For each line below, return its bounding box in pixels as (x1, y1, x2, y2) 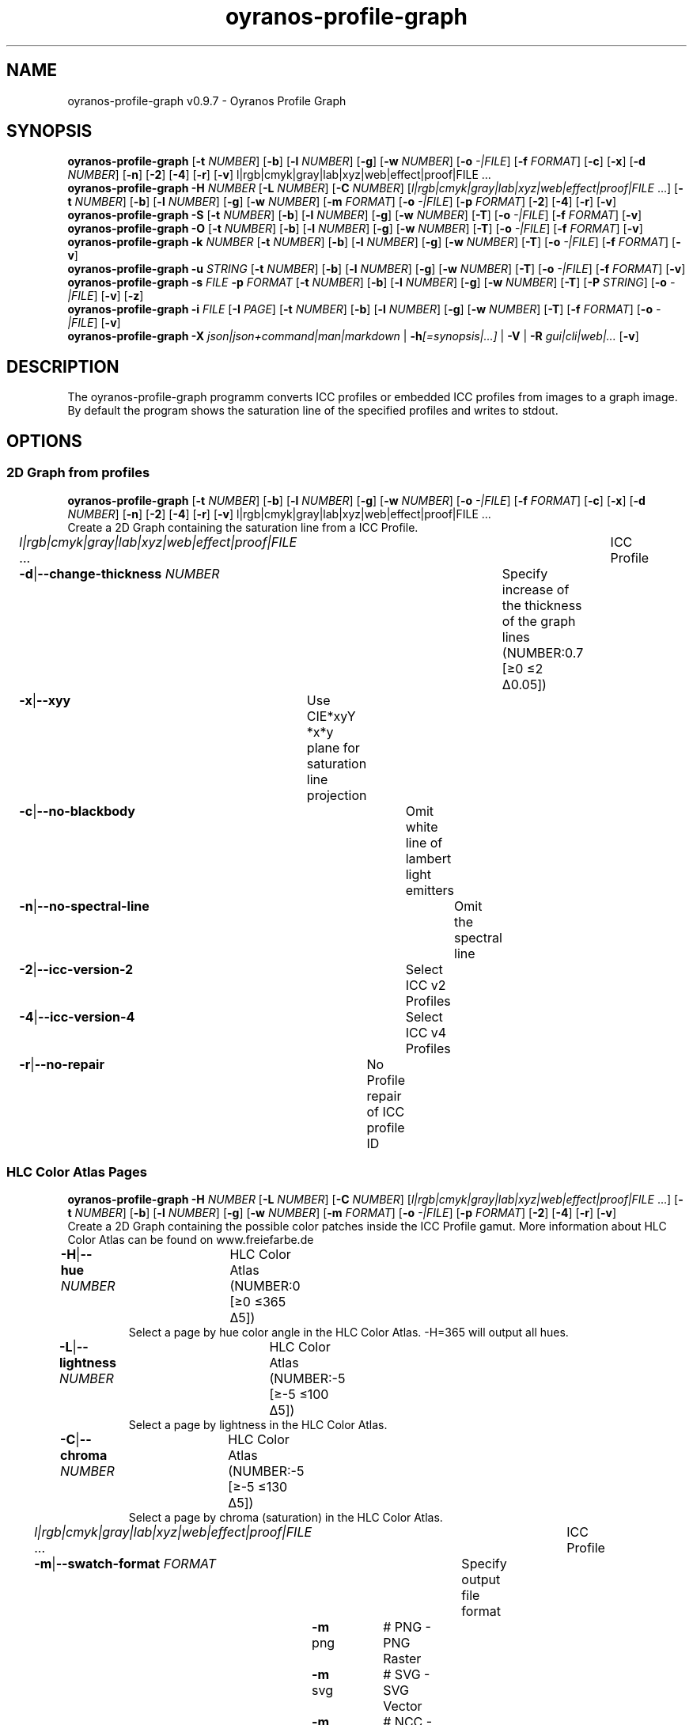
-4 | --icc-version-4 (19, 1008, 135, 1025)
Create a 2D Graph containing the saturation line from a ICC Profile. (67, 520, 418, 534)
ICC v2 (405, 976, 446, 993)
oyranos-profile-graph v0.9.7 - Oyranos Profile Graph (67, 93, 346, 108)
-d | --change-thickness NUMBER (19, 565, 220, 582)
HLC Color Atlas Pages (6, 1163, 148, 1180)
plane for (306, 739, 360, 756)
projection (306, 787, 367, 803)
